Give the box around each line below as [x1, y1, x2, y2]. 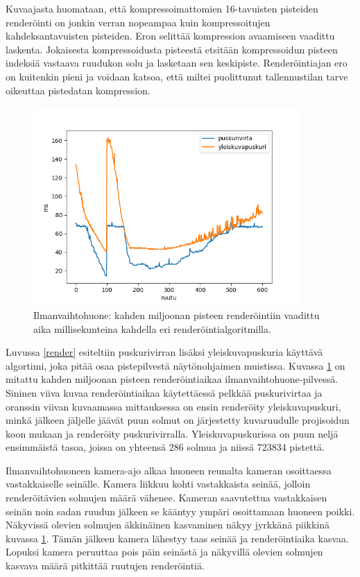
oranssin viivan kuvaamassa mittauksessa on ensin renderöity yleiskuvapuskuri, [6, 399, 341, 413]
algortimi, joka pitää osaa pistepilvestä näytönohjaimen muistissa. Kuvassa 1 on [6, 358, 345, 372]
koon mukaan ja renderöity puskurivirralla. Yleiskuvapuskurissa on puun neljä [6, 426, 338, 440]
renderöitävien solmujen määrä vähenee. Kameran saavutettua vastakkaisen [6, 490, 327, 505]
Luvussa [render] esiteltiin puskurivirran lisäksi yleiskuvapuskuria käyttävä [6, 345, 323, 359]
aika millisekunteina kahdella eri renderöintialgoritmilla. [33, 321, 271, 336]
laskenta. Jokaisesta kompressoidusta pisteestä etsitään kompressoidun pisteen [6, 42, 338, 56]
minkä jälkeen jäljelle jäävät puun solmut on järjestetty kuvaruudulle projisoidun [6, 413, 350, 427]
